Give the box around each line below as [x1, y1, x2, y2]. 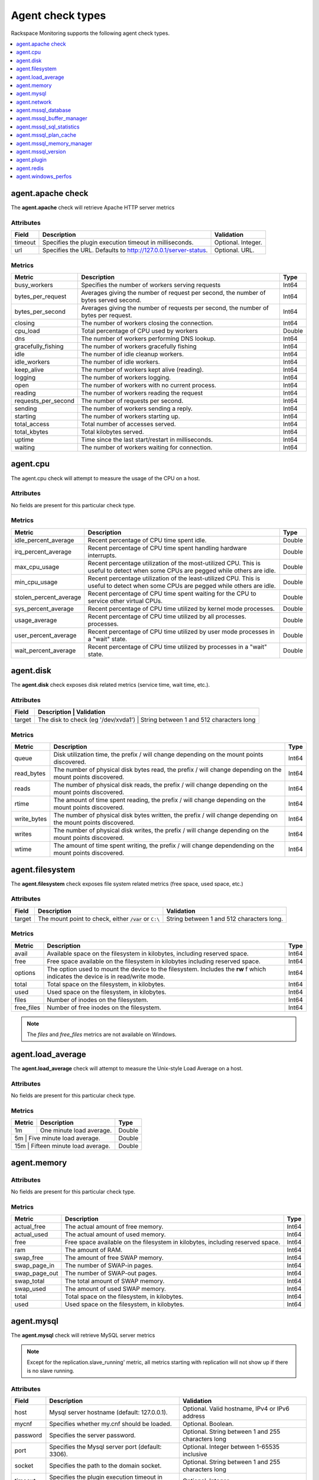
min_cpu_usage [14, 578, 58, 586]
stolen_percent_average [14, 593, 82, 601]
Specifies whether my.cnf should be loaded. [49, 1420, 172, 1428]
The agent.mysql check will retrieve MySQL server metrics [11, 1331, 155, 1339]
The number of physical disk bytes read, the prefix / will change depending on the [53, 765, 282, 774]
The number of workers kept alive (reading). [80, 365, 204, 374]
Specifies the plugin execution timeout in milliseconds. [42, 239, 194, 247]
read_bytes [14, 770, 46, 778]
